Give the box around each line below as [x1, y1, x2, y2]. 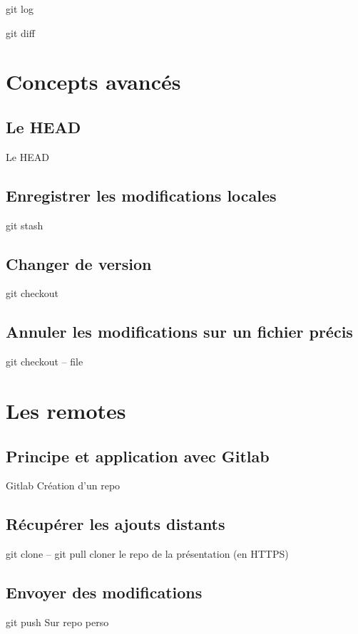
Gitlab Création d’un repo [6, 478, 121, 493]
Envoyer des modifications [6, 581, 203, 603]
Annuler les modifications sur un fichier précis [6, 321, 353, 343]
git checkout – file [6, 354, 83, 369]
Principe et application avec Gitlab [6, 445, 270, 467]
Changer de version [6, 252, 152, 274]
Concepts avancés [6, 67, 181, 96]
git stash [6, 217, 44, 232]
